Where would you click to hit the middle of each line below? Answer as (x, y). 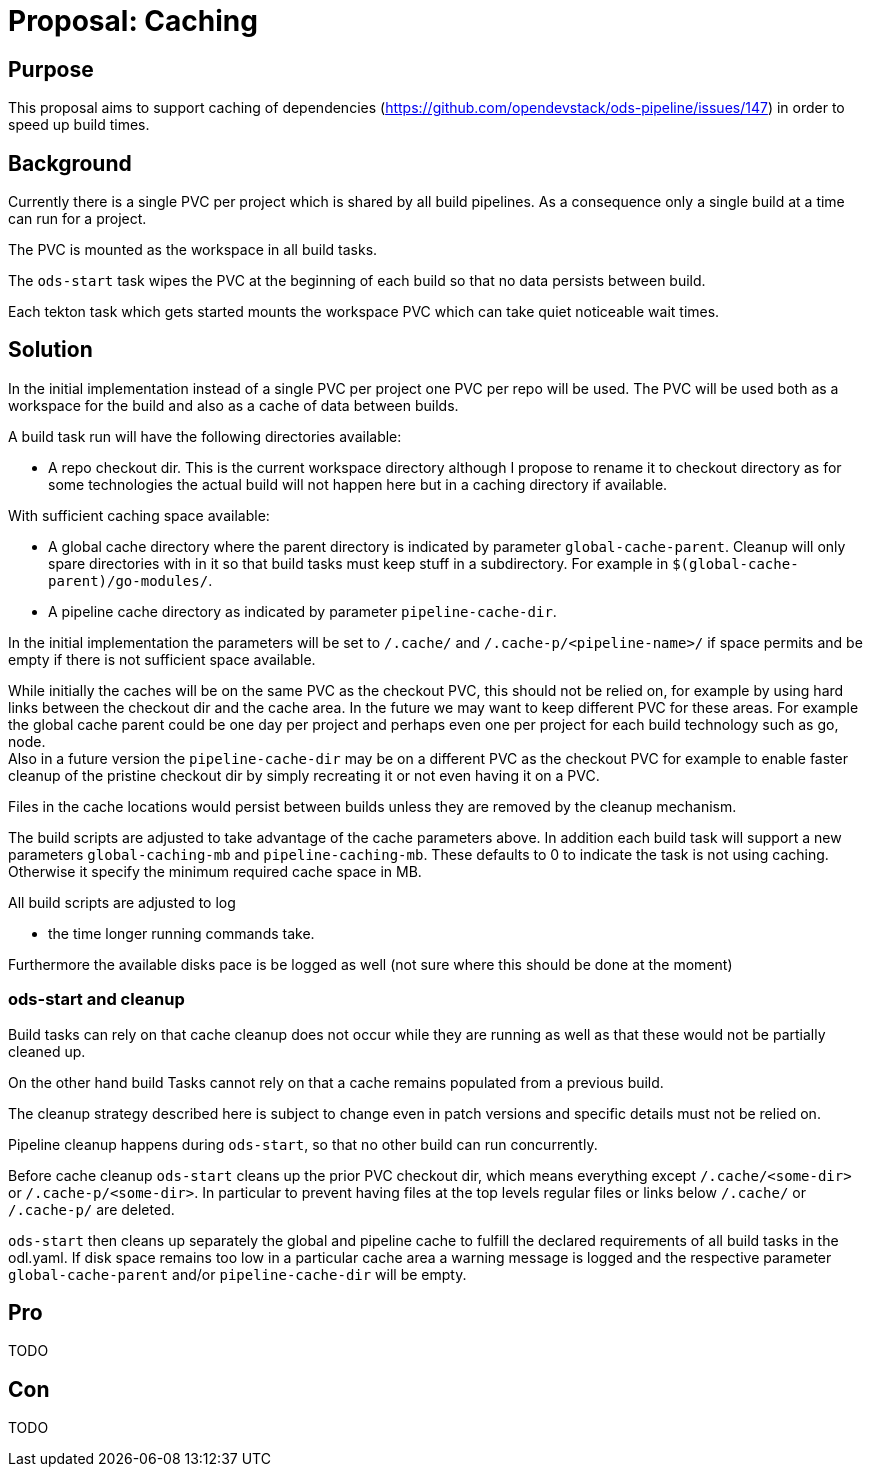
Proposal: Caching (133, 21)
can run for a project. (77, 219)
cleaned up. (47, 1051)
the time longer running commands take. (181, 933)
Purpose (51, 69)
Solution (50, 350)
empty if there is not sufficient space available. (162, 659)
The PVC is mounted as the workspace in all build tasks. (193, 250)
